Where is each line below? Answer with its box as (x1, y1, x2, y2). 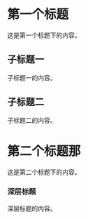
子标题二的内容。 (7, 116, 57, 124)
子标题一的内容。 (7, 73, 57, 81)
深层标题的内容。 (7, 204, 57, 213)
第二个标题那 (7, 143, 82, 159)
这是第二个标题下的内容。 (7, 168, 81, 176)
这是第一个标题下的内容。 (7, 31, 81, 39)
